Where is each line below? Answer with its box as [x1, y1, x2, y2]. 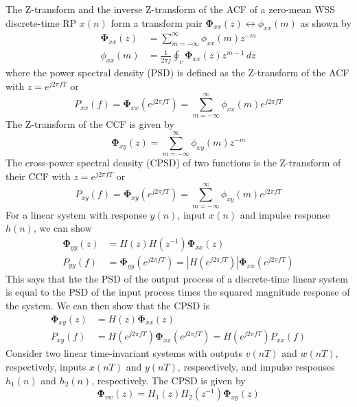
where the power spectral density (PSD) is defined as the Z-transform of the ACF [5, 65, 349, 80]
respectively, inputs [5, 360, 87, 374]
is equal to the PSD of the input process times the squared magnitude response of [5, 285, 350, 299]
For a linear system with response [5, 207, 147, 221]
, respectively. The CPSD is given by [91, 373, 246, 387]
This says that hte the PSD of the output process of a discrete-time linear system [5, 271, 348, 285]
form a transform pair [111, 15, 203, 30]
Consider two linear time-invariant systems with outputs [5, 346, 243, 360]
